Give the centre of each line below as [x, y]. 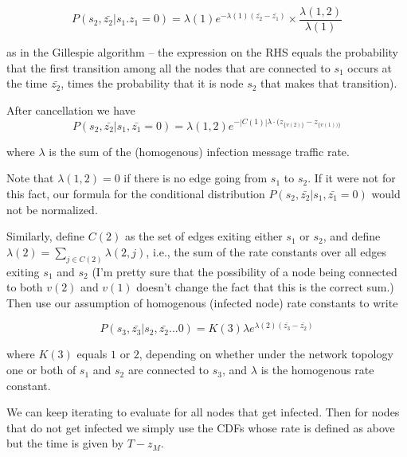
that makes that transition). [329, 83]
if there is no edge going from [196, 178]
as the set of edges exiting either [203, 236]
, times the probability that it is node [152, 83]
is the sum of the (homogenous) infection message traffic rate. [199, 151]
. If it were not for [352, 178]
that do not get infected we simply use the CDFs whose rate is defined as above [201, 427]
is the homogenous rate [317, 370]
